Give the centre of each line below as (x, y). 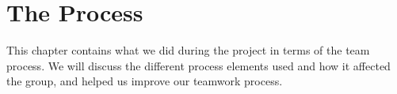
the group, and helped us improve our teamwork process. (145, 81)
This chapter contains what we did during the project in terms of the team (188, 50)
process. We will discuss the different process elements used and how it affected (198, 65)
